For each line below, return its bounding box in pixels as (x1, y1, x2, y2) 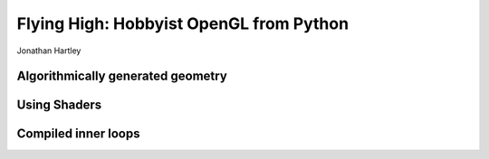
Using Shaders (16, 98, 102, 113)
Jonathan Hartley (16, 45, 81, 56)
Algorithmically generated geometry (16, 69, 228, 84)
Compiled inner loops (16, 126, 140, 142)
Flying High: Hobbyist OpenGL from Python (16, 14, 349, 33)
